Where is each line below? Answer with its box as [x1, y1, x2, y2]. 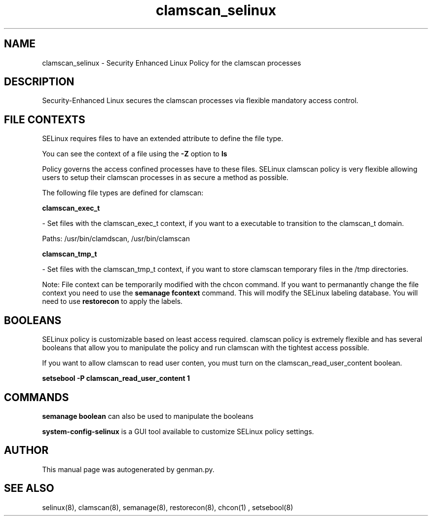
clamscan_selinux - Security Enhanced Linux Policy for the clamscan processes [42, 58, 301, 67]
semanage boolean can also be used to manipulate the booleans [42, 411, 253, 420]
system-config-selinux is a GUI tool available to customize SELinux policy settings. [42, 427, 314, 436]
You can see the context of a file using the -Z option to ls [42, 149, 227, 158]
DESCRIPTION [4, 75, 74, 88]
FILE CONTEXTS [4, 113, 85, 126]
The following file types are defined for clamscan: [42, 188, 204, 197]
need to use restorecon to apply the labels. [42, 297, 183, 306]
